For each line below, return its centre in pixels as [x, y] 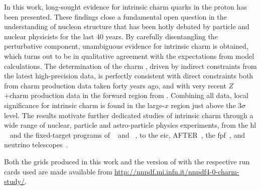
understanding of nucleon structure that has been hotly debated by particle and [127, 26]
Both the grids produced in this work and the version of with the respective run [127, 161]
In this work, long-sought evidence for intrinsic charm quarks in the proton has [125, 7]
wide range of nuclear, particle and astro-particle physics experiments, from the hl [130, 125]
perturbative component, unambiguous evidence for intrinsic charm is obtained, [126, 46]
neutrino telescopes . [36, 145]
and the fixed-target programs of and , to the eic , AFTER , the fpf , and [127, 134]
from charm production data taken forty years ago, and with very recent [115, 85]
